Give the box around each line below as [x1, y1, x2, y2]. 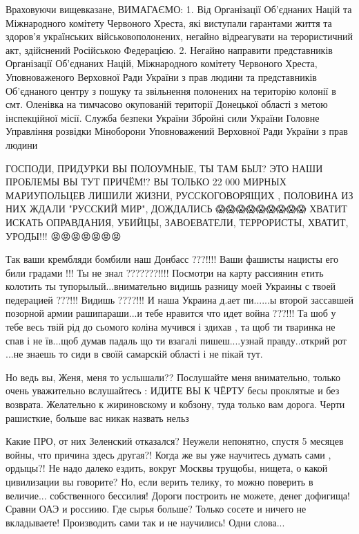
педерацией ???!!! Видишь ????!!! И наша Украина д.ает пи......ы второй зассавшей [6, 292, 353, 306]
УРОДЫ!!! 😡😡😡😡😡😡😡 [6, 228, 122, 243]
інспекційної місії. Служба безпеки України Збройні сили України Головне [6, 110, 320, 125]
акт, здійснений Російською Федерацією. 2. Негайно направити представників [6, 42, 333, 57]
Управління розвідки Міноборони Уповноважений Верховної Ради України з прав [6, 124, 348, 138]
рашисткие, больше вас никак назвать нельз [6, 410, 189, 425]
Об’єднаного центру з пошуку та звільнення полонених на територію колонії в [6, 83, 336, 98]
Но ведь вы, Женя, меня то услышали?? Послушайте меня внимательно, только [6, 369, 340, 384]
